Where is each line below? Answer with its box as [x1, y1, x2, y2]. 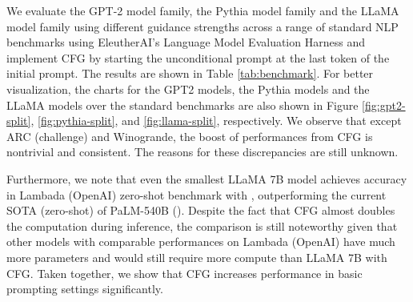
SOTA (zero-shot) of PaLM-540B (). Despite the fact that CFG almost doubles [6, 202, 395, 219]
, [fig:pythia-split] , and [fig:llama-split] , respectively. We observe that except [30, 112, 402, 129]
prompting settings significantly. [6, 280, 163, 297]
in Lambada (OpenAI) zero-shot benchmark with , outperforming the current [6, 186, 387, 203]
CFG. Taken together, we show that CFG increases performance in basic [6, 264, 363, 281]
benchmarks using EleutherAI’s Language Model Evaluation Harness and [6, 34, 365, 50]
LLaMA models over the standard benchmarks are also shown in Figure [6, 96, 359, 113]
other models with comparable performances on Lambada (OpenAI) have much [6, 233, 395, 250]
